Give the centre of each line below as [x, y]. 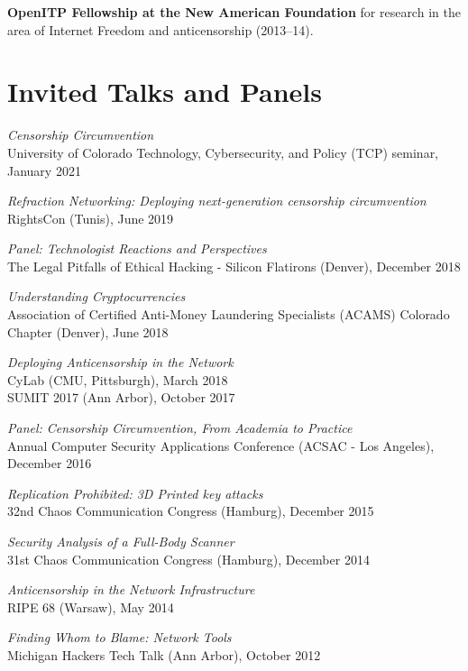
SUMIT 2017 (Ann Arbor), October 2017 [121, 397]
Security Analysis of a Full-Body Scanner [121, 541]
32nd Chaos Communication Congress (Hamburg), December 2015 [191, 511]
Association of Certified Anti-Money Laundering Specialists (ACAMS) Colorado [229, 314]
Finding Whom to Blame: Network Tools [119, 637]
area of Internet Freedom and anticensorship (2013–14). [161, 29]
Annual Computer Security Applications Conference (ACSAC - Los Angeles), [221, 445]
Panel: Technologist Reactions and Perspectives [137, 248]
